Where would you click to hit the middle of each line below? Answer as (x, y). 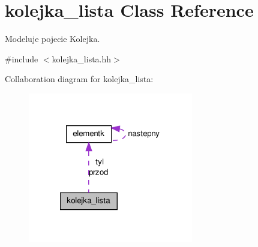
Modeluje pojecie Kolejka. (52, 39)
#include (22, 58)
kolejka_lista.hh (82, 58)
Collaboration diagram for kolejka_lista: (79, 79)
